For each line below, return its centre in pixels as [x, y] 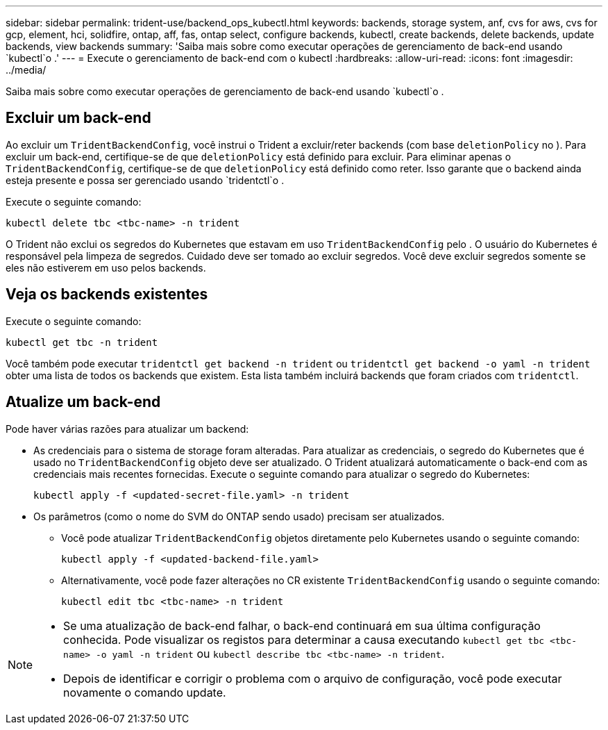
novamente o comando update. [145, 692]
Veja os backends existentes [107, 295]
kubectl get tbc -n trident [82, 342]
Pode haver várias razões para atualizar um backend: [127, 429]
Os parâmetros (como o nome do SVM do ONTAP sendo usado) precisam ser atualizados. [239, 516]
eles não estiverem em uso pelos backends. [106, 267]
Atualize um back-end [83, 402]
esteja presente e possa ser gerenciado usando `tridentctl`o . [145, 180]
